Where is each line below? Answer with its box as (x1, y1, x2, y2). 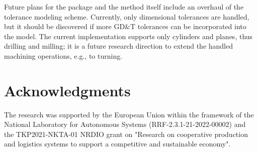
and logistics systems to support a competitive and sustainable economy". (4, 138, 231, 149)
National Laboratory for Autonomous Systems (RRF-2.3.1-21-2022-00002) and (4, 119, 246, 129)
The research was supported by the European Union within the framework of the (4, 109, 254, 119)
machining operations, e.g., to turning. (4, 50, 123, 61)
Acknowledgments (4, 80, 131, 100)
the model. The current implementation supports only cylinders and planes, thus (4, 31, 253, 41)
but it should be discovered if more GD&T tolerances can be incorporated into (4, 21, 246, 32)
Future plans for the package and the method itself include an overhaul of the (4, 2, 244, 12)
